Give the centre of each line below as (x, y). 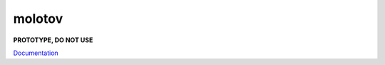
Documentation (36, 53)
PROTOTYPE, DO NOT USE (53, 40)
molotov (38, 19)
